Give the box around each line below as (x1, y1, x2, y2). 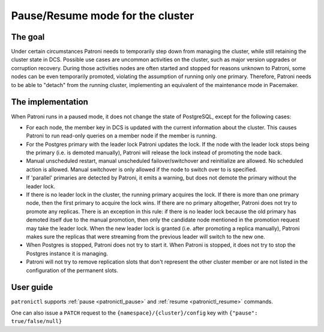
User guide (11, 282, 53, 292)
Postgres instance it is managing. (26, 250, 108, 257)
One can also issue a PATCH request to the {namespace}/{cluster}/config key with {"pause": (11, 309, 258, 316)
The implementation (11, 97, 88, 107)
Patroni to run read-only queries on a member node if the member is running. (26, 132, 217, 139)
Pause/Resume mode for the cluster (11, 9, 194, 22)
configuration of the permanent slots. (26, 267, 118, 274)
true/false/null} (11, 318, 62, 325)
